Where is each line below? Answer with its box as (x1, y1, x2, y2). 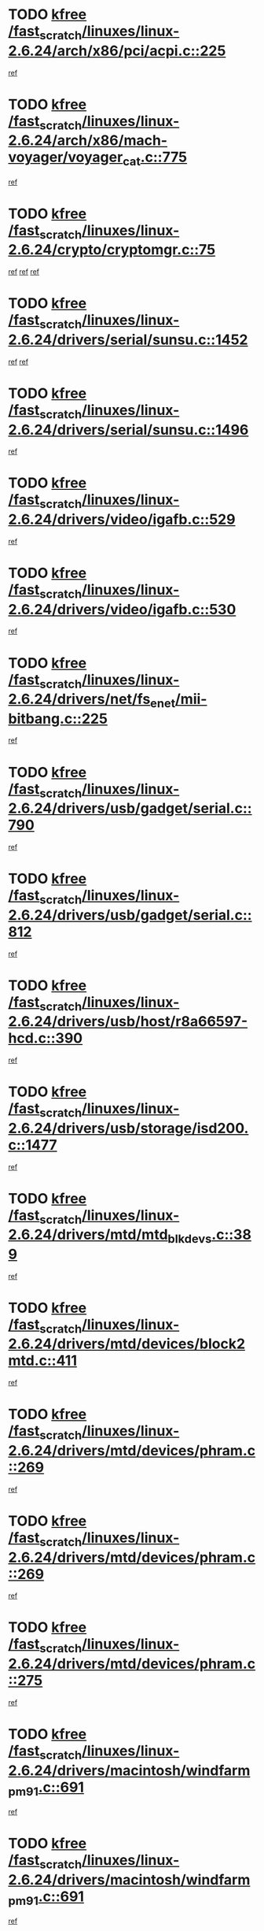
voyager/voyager (8, 148, 123, 166)
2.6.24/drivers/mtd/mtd (8, 1226, 168, 1243)
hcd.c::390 (8, 1029, 83, 1047)
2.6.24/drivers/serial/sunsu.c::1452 (8, 331, 248, 348)
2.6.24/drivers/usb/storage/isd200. (8, 1119, 249, 1137)
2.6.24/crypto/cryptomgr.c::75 (8, 241, 216, 259)
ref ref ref (8, 267, 40, 276)
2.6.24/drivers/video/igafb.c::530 (8, 600, 236, 618)
